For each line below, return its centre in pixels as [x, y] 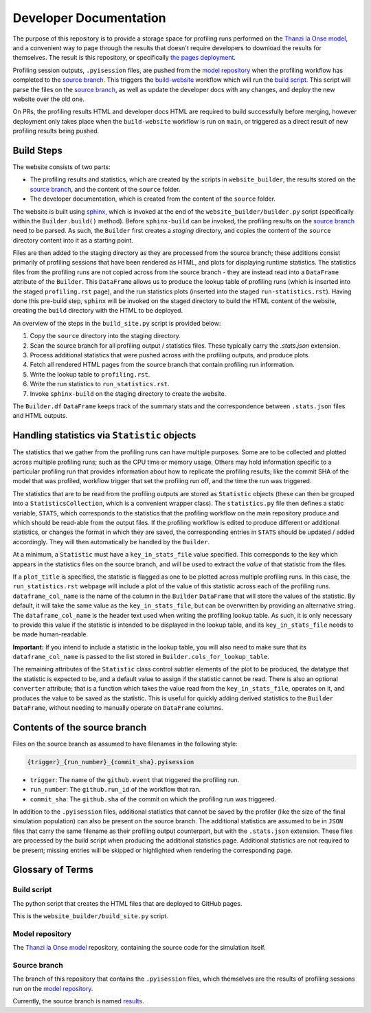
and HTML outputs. [40, 416]
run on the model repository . [53, 988]
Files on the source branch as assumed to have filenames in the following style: [125, 744]
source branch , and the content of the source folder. [105, 189]
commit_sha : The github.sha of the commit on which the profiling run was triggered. [153, 799]
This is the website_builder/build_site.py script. [90, 916]
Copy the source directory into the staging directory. [105, 336]
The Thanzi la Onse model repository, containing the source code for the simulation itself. [139, 948]
